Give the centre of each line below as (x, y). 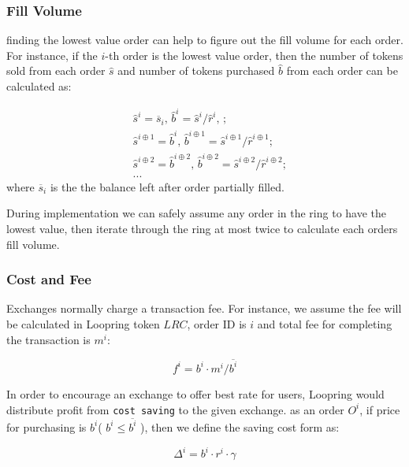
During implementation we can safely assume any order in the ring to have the (197, 213)
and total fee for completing (325, 324)
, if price (380, 409)
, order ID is (217, 324)
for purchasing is (46, 426)
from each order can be (342, 70)
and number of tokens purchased (196, 70)
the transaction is (48, 339)
